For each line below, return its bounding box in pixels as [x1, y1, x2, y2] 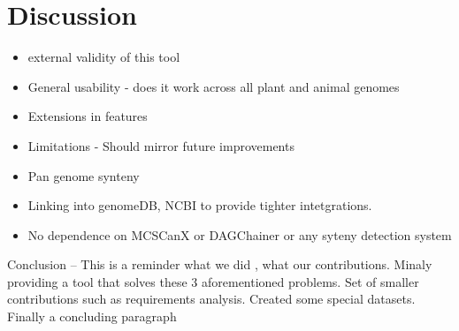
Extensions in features [27, 107, 148, 125]
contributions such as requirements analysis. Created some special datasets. [7, 290, 416, 308]
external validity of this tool [27, 48, 180, 66]
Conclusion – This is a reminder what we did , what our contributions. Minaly [7, 255, 432, 274]
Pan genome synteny [27, 166, 140, 184]
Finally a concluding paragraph [7, 307, 177, 326]
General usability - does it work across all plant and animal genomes [27, 77, 400, 95]
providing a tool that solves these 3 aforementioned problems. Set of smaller [7, 272, 419, 290]
